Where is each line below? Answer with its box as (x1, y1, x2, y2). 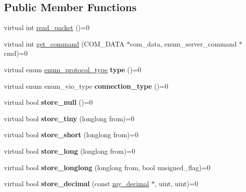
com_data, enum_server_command (130, 38, 237, 48)
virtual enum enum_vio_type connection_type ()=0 (4, 80, 169, 91)
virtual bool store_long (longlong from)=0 (4, 145, 135, 156)
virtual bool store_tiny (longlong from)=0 (4, 113, 135, 123)
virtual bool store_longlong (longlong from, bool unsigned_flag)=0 (4, 162, 211, 172)
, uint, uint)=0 (154, 178, 198, 189)
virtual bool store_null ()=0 (4, 97, 93, 107)
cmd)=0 (4, 48, 28, 58)
